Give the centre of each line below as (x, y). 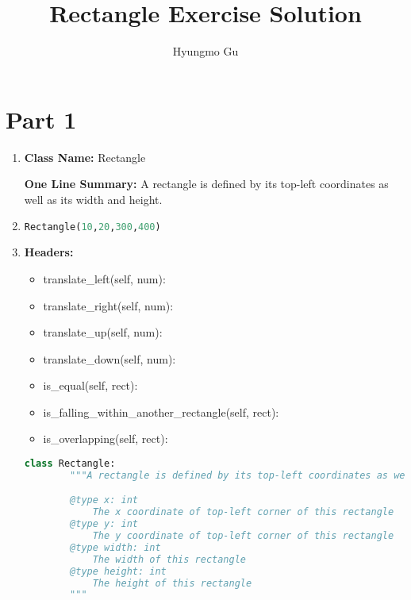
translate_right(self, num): (108, 305)
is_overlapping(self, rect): (106, 438)
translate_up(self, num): (103, 332)
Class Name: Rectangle (85, 157)
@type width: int (115, 547)
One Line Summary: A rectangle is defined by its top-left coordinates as (206, 184)
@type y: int (104, 524)
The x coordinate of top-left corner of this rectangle (243, 512)
